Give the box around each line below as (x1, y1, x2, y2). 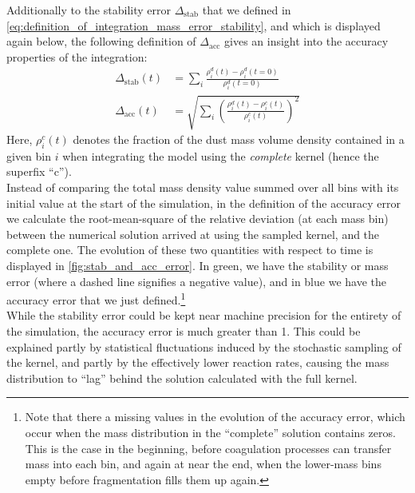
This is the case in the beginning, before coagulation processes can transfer (25, 439, 392, 456)
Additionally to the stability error (6, 2, 171, 18)
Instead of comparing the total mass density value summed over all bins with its (6, 178, 399, 195)
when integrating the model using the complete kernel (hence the (62, 147, 379, 164)
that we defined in (202, 2, 291, 18)
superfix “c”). (6, 163, 72, 180)
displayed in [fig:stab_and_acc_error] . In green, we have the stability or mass (6, 256, 389, 273)
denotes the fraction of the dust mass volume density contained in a (73, 131, 405, 147)
